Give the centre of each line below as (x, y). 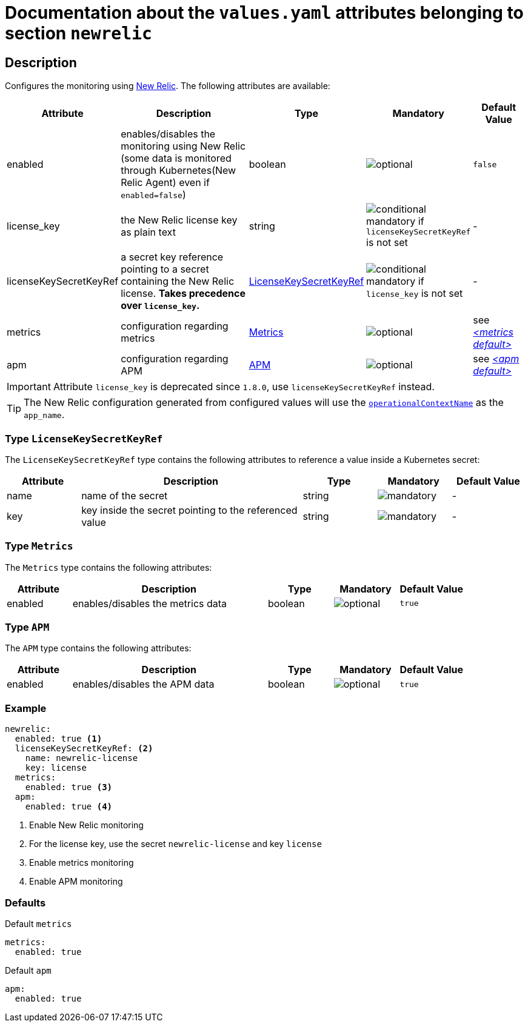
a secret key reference (172, 257)
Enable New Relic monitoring (86, 825)
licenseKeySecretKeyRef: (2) (84, 749)
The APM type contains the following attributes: (98, 648)
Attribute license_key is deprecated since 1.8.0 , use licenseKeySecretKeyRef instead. (244, 387)
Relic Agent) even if (165, 183)
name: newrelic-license (82, 758)
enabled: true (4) (69, 807)
